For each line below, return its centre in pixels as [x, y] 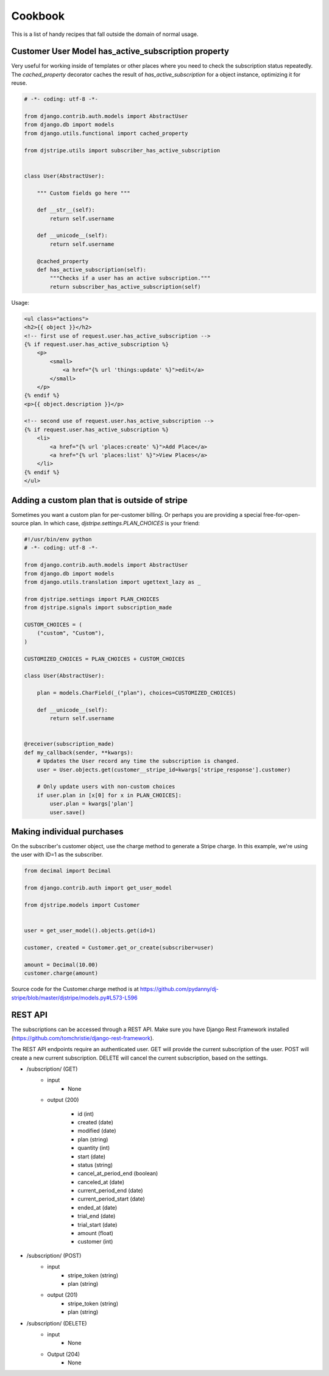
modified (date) [97, 1131]
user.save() [67, 812]
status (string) [95, 1165]
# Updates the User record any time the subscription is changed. [138, 761]
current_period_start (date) [111, 1199]
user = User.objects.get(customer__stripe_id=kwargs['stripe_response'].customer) [164, 770]
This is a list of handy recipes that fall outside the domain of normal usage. [105, 34]
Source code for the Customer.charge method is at [75, 989]
